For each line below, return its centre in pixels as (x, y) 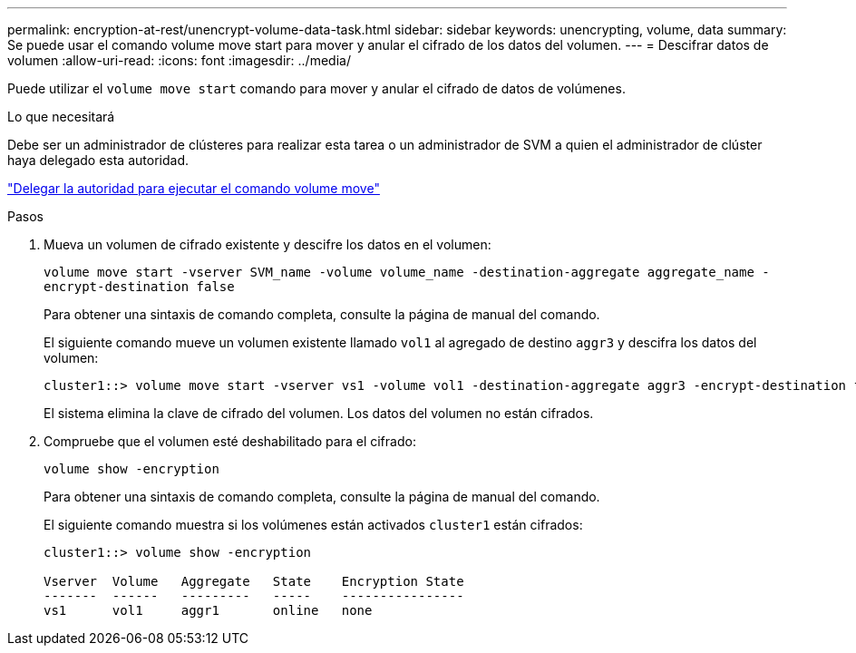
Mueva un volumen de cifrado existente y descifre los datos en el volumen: (267, 244)
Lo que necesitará (61, 117)
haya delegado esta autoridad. (98, 160)
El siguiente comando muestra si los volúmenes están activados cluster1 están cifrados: (313, 525)
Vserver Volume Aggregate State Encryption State (254, 581)
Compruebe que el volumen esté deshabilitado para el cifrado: (230, 441)
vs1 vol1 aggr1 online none (208, 610)
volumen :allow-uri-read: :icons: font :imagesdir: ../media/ (179, 60)
